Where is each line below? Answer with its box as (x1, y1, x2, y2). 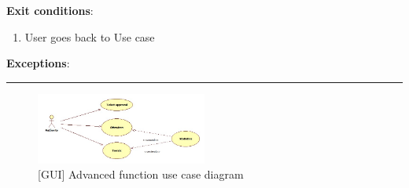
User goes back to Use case (24, 28, 155, 45)
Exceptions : (6, 55, 70, 71)
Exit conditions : (6, 2, 94, 18)
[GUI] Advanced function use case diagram (38, 166, 244, 183)
